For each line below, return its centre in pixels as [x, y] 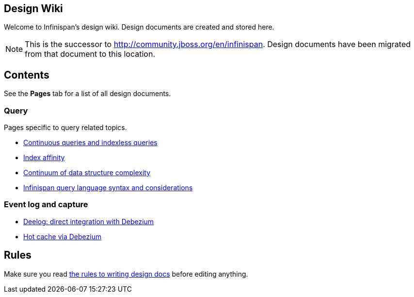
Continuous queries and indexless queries [90, 143]
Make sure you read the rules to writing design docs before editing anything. [126, 274]
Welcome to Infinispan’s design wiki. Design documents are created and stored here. [139, 27]
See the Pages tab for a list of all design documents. [88, 94]
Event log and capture [46, 205]
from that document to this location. [90, 54]
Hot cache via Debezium [63, 236]
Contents [27, 75]
